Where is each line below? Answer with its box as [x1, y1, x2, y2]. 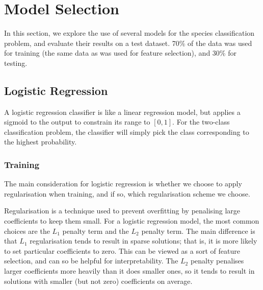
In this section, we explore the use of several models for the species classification [4, 28, 255, 38]
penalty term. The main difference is [141, 225, 255, 236]
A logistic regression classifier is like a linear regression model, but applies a [4, 106, 241, 117]
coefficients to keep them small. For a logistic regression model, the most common [4, 215, 259, 226]
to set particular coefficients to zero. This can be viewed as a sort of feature [4, 245, 240, 256]
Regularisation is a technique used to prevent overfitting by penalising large [4, 205, 241, 216]
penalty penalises [190, 255, 244, 266]
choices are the [4, 225, 50, 236]
